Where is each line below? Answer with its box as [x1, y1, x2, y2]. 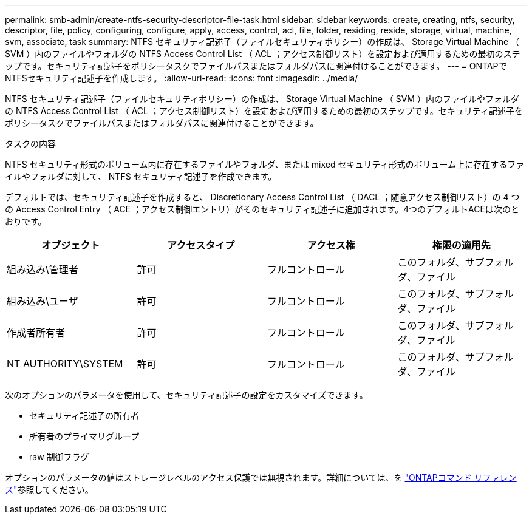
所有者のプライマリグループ [29, 431, 140, 441]
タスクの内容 [5, 138, 56, 149]
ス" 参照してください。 [5, 484, 94, 495]
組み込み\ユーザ [7, 295, 78, 307]
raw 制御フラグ [29, 452, 89, 462]
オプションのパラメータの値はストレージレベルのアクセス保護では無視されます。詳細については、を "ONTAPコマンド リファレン [5, 472, 517, 483]
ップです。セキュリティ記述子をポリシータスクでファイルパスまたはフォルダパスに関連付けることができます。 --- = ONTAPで [5, 61, 507, 71]
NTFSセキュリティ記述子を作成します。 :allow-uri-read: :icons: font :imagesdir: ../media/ [5, 73, 358, 83]
